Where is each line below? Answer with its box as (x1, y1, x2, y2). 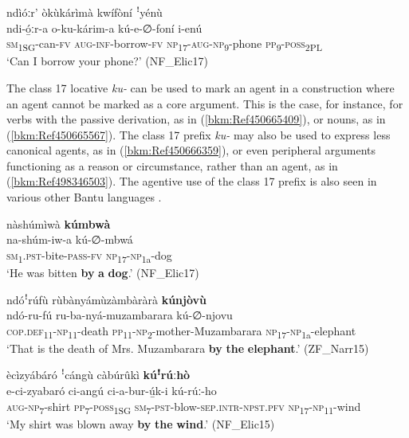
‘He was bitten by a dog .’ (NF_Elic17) (6, 264, 199, 280)
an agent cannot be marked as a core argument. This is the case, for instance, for (6, 95, 403, 111)
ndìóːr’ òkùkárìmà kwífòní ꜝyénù (6, 4, 163, 20)
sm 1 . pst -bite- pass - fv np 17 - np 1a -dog (6, 246, 172, 265)
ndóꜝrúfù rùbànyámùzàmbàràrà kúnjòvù (6, 291, 207, 307)
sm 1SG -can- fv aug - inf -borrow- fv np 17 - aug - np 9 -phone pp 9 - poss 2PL (6, 35, 322, 53)
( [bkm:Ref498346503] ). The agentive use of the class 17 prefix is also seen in (6, 173, 377, 190)
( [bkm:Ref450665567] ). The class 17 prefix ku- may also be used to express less (6, 126, 391, 143)
